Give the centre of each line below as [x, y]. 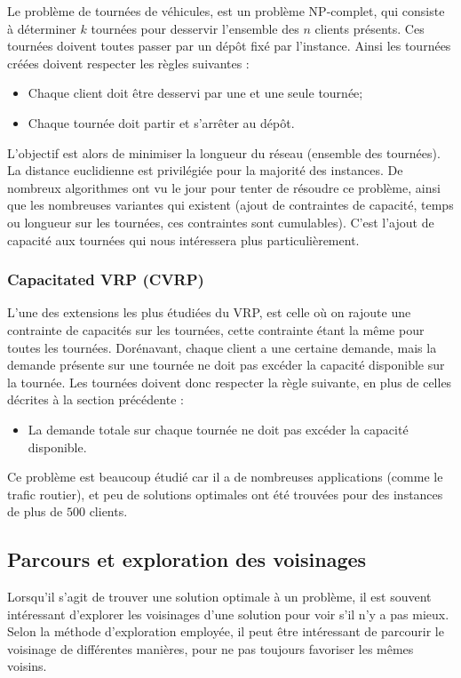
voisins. [27, 666]
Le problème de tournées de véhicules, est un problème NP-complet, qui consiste [226, 11]
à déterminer [42, 28]
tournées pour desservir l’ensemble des [195, 28]
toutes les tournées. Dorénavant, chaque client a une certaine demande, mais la [222, 347]
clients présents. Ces [370, 28]
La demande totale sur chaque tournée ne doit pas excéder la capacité [218, 429]
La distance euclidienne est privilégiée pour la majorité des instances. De [205, 170]
